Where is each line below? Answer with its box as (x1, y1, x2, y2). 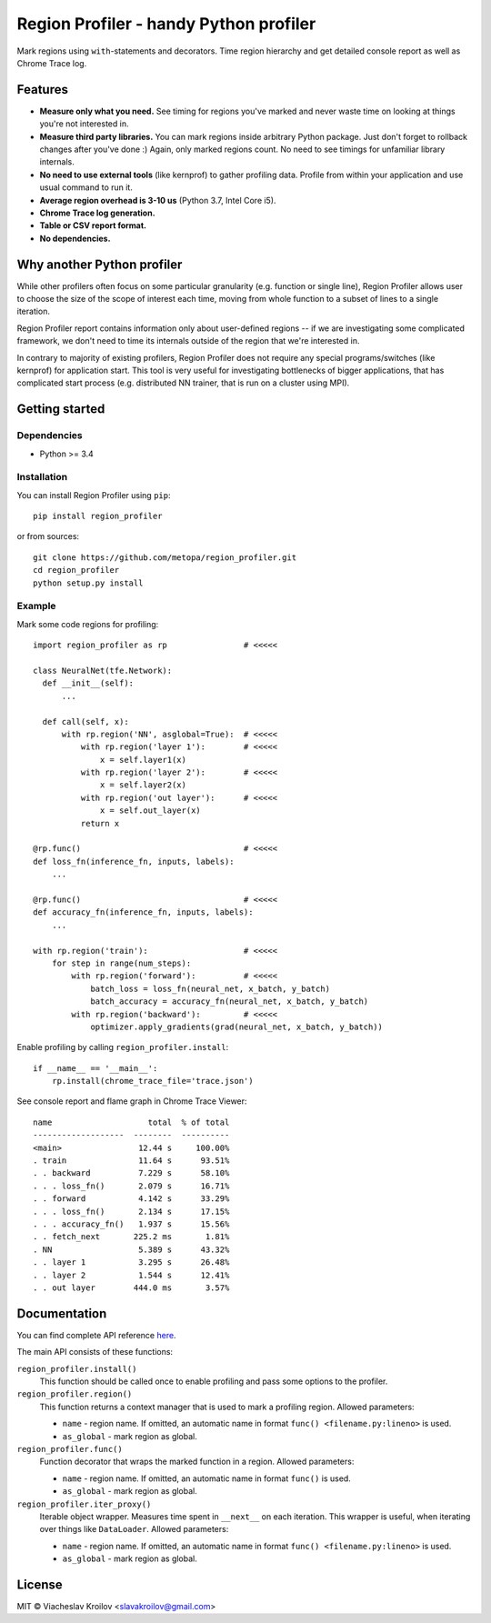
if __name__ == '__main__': (33, 1063, 158, 1073)
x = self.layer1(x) (100, 755, 186, 765)
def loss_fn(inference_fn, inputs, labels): (33, 856, 235, 867)
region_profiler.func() (16, 1444, 123, 1454)
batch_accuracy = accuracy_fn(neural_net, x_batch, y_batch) (90, 997, 369, 1007)
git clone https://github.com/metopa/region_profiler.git (33, 552, 297, 563)
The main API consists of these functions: (16, 1347, 173, 1358)
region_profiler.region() (16, 1389, 133, 1399)
